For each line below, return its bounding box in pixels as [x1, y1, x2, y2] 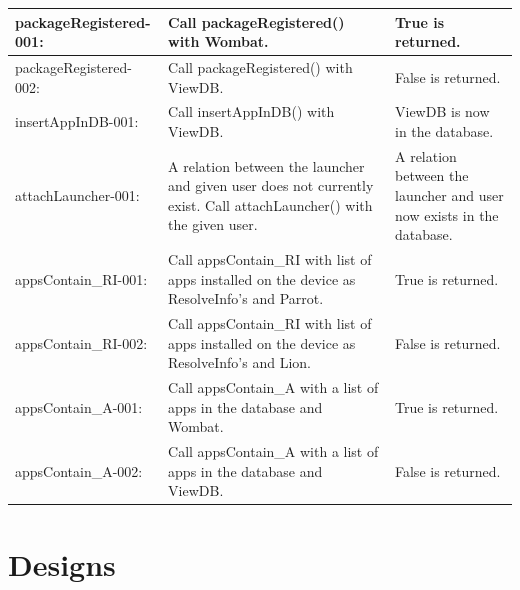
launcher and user [395, 185, 504, 205]
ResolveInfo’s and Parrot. [168, 288, 324, 309]
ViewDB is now [395, 101, 490, 122]
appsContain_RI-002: [15, 332, 148, 353]
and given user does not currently [168, 175, 374, 196]
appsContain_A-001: [15, 396, 143, 417]
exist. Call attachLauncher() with [168, 194, 373, 215]
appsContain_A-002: [15, 460, 143, 481]
